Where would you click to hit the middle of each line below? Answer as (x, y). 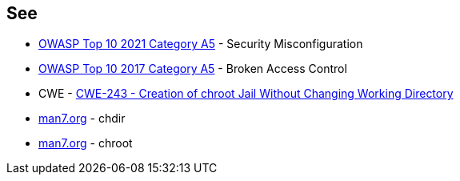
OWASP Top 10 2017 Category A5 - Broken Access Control (193, 69)
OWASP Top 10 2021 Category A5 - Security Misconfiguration (201, 44)
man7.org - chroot (86, 143)
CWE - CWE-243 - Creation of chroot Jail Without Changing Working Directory (246, 94)
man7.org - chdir (82, 119)
